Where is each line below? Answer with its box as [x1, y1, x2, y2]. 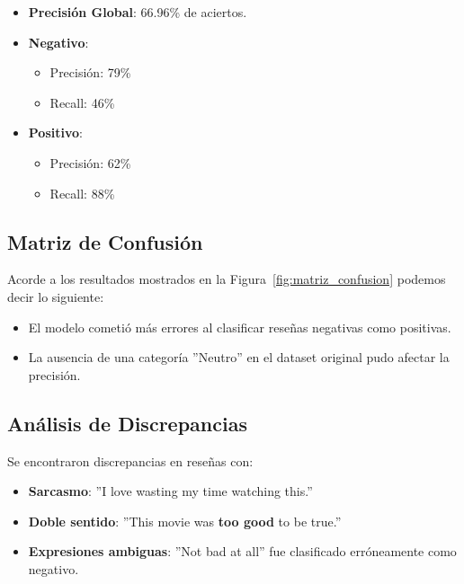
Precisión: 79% [49, 63, 131, 82]
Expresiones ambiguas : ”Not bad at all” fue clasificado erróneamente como [28, 542, 457, 561]
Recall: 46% [49, 93, 115, 111]
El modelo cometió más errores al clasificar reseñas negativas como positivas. [28, 317, 451, 336]
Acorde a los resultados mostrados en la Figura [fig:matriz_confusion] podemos [7, 270, 446, 288]
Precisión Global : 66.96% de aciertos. [28, 3, 247, 21]
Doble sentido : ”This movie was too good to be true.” [28, 511, 342, 530]
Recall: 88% [49, 183, 115, 202]
